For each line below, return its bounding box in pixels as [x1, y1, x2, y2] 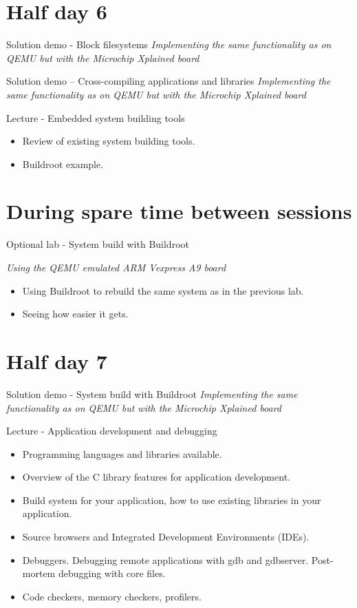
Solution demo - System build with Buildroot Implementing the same [6, 386, 298, 401]
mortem [22, 566, 56, 580]
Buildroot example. [22, 156, 104, 171]
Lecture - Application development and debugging [6, 423, 217, 438]
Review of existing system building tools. [22, 134, 195, 148]
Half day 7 [6, 346, 107, 375]
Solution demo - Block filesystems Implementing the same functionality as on [6, 37, 332, 52]
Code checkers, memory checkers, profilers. [22, 589, 202, 603]
